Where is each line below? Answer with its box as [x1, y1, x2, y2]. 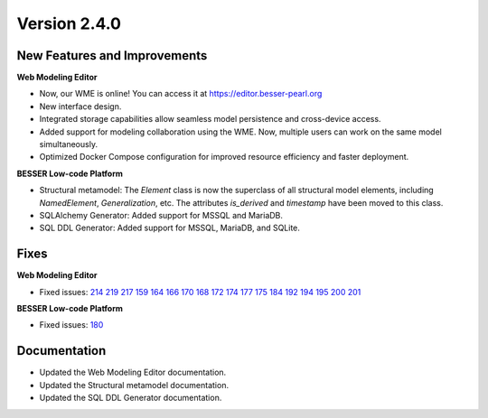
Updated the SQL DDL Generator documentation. [39, 393, 222, 404]
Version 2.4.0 [16, 14, 122, 33]
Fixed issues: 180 [39, 320, 104, 330]
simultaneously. [39, 139, 99, 150]
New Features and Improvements [16, 48, 208, 63]
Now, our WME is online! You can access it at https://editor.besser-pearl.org [39, 88, 323, 99]
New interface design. [39, 100, 122, 112]
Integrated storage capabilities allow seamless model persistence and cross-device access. [39, 114, 381, 125]
